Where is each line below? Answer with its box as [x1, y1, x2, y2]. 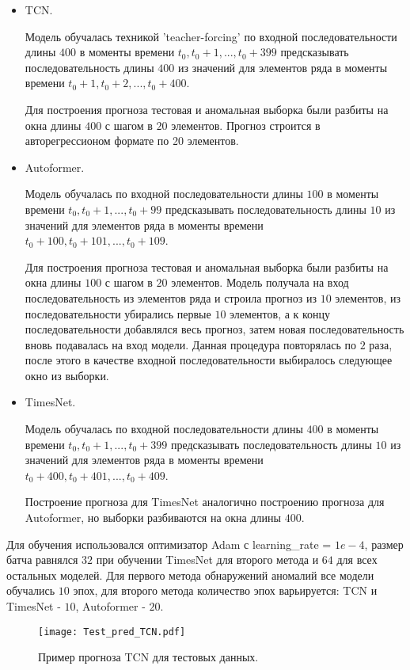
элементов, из [335, 289, 401, 306]
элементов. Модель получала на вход [171, 274, 349, 291]
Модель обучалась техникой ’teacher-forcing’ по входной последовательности [25, 28, 397, 44]
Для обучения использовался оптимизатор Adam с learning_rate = [6, 535, 332, 552]
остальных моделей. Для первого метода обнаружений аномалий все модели [6, 566, 374, 583]
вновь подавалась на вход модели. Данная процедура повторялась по [25, 336, 357, 352]
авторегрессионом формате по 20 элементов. [25, 132, 239, 149]
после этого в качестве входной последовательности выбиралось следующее [25, 352, 393, 368]
